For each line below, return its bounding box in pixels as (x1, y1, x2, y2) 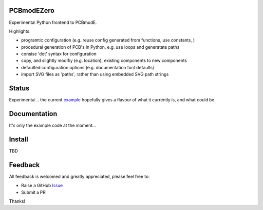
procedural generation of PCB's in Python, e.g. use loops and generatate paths (21, 44, 180, 50)
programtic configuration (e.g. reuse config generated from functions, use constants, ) (21, 37, 195, 43)
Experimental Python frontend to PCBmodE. (9, 19, 97, 25)
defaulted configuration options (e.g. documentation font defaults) (21, 64, 154, 70)
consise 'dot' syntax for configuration (21, 51, 97, 57)
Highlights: (9, 28, 31, 34)
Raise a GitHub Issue (21, 183, 63, 189)
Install (9, 135, 29, 143)
